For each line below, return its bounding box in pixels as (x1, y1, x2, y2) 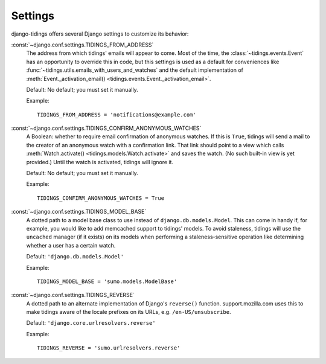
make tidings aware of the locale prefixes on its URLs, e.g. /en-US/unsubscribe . (26, 308, 231, 316)
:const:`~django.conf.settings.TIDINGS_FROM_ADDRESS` (11, 41, 154, 48)
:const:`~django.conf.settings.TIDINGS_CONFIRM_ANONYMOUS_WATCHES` (11, 124, 202, 132)
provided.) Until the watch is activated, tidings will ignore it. (26, 158, 174, 165)
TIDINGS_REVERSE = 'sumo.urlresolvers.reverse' (37, 345, 181, 351)
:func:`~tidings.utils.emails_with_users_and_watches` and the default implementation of (26, 66, 244, 74)
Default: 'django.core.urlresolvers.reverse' (26, 319, 156, 327)
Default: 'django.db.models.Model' (26, 253, 124, 260)
